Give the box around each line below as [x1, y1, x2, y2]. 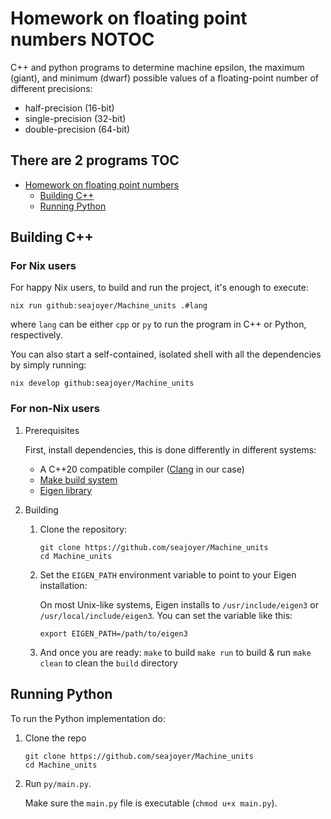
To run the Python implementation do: [10, 712, 167, 724]
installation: [39, 579, 88, 591]
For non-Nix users [10, 402, 100, 416]
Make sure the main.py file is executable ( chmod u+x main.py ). [24, 797, 278, 809]
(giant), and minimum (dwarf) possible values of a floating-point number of [10, 72, 320, 84]
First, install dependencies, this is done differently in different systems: [24, 443, 317, 456]
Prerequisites [24, 424, 80, 436]
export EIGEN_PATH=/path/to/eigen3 [39, 628, 188, 639]
